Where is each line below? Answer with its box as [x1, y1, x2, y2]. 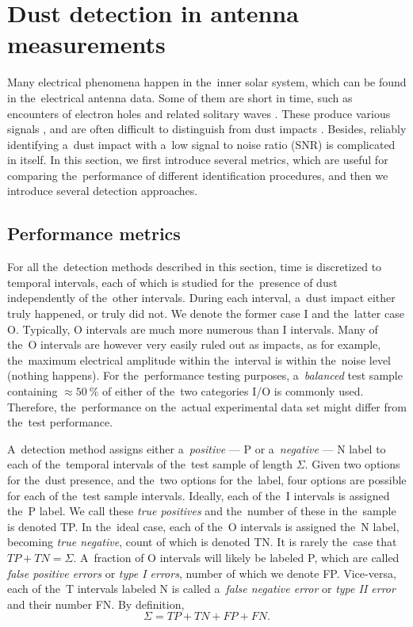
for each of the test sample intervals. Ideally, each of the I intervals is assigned [7, 487, 390, 503]
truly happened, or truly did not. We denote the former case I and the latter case [7, 305, 404, 322]
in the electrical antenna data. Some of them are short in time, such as [7, 89, 353, 105]
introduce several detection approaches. [7, 182, 198, 199]
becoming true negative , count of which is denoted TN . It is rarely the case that [7, 533, 397, 550]
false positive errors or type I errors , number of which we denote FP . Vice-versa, [7, 564, 396, 581]
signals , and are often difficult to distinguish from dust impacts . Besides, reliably [7, 120, 407, 137]
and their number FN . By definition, [7, 595, 185, 612]
